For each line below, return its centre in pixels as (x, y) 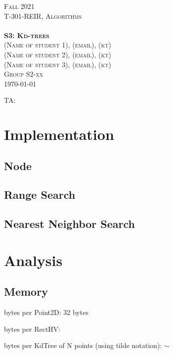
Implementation (59, 134)
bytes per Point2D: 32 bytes (46, 312)
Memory (26, 291)
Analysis (33, 260)
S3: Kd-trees (27, 35)
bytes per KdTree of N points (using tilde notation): (83, 345)
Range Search (40, 195)
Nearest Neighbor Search (69, 224)
